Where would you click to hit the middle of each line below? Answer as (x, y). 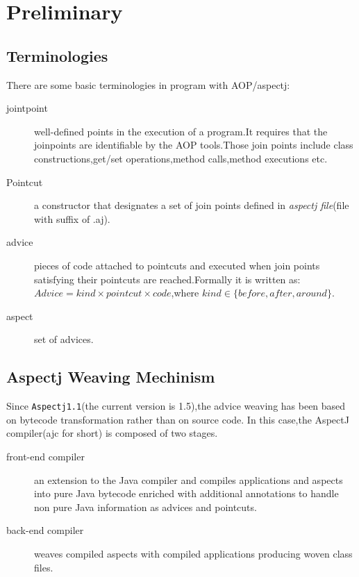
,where (185, 293)
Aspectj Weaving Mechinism (111, 377)
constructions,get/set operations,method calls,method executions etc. (181, 158)
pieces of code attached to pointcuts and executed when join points (177, 265)
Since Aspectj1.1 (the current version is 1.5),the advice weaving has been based (176, 406)
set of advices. (64, 339)
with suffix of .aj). (72, 218)
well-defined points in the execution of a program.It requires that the (181, 131)
